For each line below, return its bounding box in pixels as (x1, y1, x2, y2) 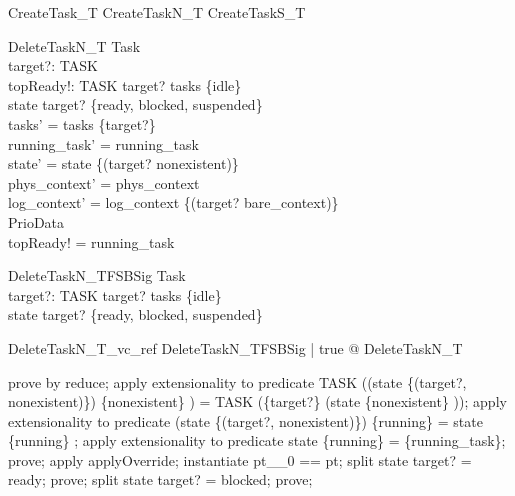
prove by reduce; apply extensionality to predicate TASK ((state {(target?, (8, 371, 467, 392)
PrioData (8, 211, 65, 232)
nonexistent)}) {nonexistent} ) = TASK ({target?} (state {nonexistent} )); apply (8, 391, 507, 412)
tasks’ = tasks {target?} (8, 113, 156, 134)
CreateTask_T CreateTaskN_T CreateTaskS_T (8, 2, 306, 22)
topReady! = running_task (8, 231, 175, 252)
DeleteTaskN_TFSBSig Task (8, 265, 186, 286)
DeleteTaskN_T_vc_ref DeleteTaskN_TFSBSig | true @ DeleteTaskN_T (8, 337, 463, 358)
